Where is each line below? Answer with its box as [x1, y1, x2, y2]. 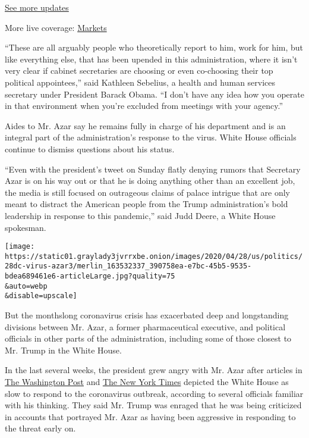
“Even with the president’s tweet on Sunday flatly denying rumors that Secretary [5, 162, 301, 175]
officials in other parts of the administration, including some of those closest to [5, 332, 292, 345]
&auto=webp [5, 281, 48, 290]
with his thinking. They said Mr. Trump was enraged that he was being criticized [5, 399, 302, 411]
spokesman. [5, 221, 46, 233]
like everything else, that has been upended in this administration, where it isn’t [5, 52, 298, 65]
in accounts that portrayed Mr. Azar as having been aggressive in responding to [5, 410, 296, 423]
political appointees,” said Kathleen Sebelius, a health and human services [5, 76, 276, 88]
